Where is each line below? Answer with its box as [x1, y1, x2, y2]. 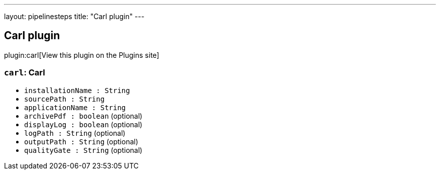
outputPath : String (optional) [24, 137, 139, 146]
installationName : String [24, 86, 130, 95]
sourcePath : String [24, 95, 105, 103]
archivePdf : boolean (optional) [24, 111, 143, 120]
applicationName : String [24, 103, 126, 112]
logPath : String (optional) [24, 128, 126, 137]
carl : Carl [4, 67, 45, 78]
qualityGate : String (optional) [24, 145, 143, 154]
